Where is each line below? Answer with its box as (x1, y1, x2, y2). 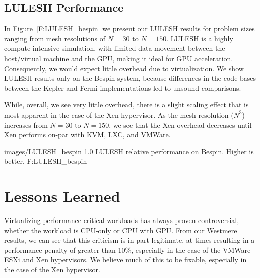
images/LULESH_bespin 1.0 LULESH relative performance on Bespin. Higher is (4, 146, 254, 156)
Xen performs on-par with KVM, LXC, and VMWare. (4, 129, 171, 140)
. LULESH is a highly (166, 33, 233, 43)
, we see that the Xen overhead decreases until (109, 119, 252, 130)
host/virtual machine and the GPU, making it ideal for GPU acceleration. (4, 52, 233, 63)
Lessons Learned (4, 186, 120, 206)
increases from (4, 119, 48, 130)
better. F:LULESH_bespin (4, 156, 87, 166)
